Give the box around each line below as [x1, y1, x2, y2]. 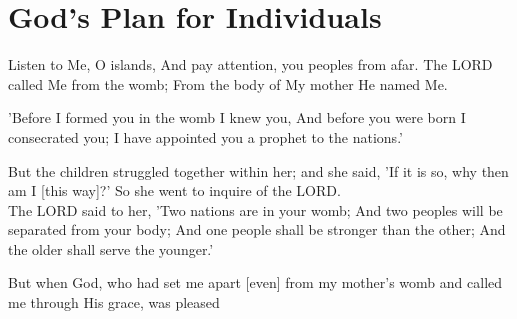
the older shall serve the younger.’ [8, 238, 214, 259]
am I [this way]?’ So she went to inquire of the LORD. [8, 180, 341, 201]
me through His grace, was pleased [8, 292, 220, 313]
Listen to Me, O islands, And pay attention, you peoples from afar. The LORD [8, 54, 493, 75]
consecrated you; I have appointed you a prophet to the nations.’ [8, 126, 403, 147]
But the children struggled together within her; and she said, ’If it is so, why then [8, 160, 509, 181]
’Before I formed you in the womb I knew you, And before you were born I [8, 107, 466, 128]
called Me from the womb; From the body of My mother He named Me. [8, 73, 448, 94]
